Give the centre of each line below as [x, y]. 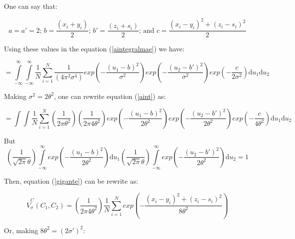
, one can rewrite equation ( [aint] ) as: [110, 96]
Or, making [21, 230]
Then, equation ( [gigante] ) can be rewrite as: [71, 181]
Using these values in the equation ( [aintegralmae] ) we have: [94, 49]
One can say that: [31, 6]
